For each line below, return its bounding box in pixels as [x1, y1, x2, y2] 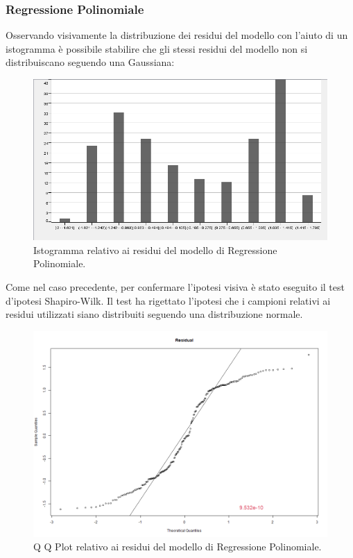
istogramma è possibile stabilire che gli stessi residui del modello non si [6, 41, 308, 56]
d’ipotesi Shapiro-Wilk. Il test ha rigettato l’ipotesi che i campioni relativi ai [6, 293, 331, 307]
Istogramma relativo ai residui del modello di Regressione [33, 242, 277, 257]
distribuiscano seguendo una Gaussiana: [6, 55, 175, 69]
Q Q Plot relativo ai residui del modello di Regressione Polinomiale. [33, 539, 322, 554]
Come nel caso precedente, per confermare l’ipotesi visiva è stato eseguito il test [6, 280, 345, 294]
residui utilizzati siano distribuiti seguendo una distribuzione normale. [6, 307, 303, 321]
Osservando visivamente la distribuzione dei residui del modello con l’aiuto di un [6, 28, 348, 42]
